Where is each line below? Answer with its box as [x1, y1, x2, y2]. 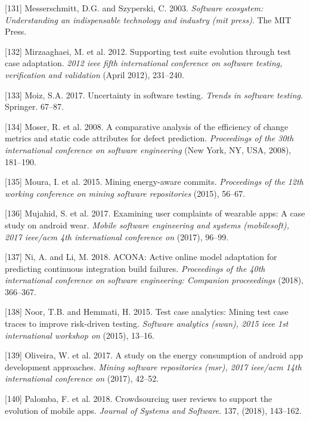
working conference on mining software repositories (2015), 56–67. [5, 187, 246, 199]
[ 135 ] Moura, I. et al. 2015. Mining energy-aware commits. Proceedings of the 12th [5, 175, 303, 188]
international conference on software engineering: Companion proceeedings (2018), [5, 274, 303, 286]
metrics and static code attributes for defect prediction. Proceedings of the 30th [5, 132, 294, 144]
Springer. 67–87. [5, 100, 64, 113]
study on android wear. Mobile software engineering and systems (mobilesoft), [5, 218, 290, 231]
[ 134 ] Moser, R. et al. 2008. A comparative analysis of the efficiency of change [5, 120, 289, 132]
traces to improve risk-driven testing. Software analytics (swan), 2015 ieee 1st [5, 317, 289, 330]
